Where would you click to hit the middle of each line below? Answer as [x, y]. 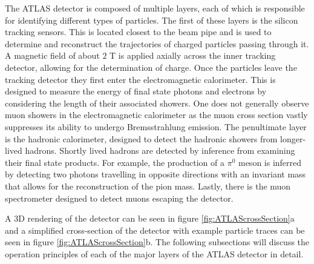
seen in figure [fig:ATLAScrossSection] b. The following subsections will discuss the [157, 242]
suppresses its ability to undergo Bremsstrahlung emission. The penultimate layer [156, 126]
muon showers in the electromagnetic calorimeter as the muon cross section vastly [156, 115]
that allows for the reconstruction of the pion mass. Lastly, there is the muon [148, 186]
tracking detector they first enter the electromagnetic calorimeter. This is [140, 79]
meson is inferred [270, 162]
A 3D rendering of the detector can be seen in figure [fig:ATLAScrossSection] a [150, 218]
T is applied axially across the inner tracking [193, 55]
